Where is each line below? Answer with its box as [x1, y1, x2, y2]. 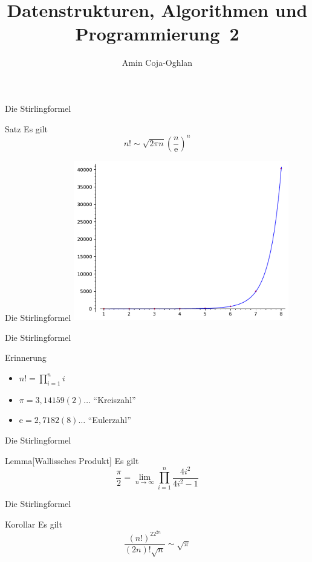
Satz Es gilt [5, 122, 48, 135]
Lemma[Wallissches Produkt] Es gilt [5, 454, 139, 467]
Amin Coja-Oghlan [122, 56, 193, 69]
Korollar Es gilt [5, 518, 62, 530]
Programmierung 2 [75, 21, 239, 46]
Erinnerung [5, 351, 47, 364]
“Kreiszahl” [93, 393, 136, 405]
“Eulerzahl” [88, 413, 131, 426]
